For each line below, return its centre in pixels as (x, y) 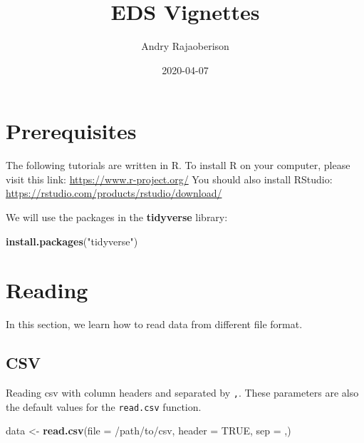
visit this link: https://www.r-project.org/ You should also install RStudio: (169, 179)
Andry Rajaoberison (185, 46)
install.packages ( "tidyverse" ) (72, 241)
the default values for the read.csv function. (104, 406)
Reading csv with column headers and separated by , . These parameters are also (182, 393)
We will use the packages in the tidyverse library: (117, 217)
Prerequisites (71, 131)
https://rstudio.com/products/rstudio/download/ (114, 193)
